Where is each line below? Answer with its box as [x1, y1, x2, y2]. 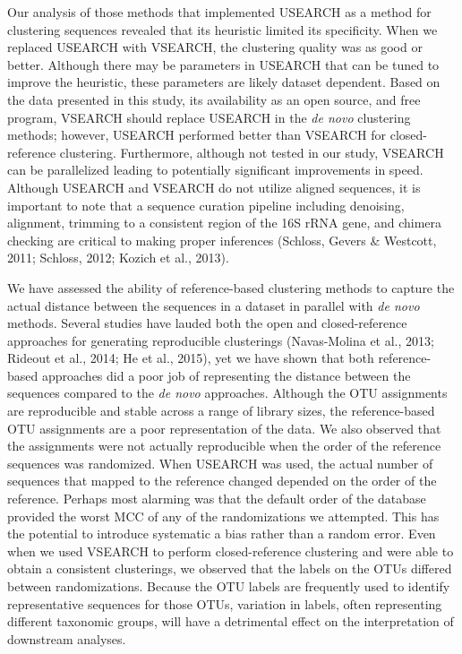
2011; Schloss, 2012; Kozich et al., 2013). [7, 248, 229, 267]
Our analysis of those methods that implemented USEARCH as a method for [7, 3, 432, 21]
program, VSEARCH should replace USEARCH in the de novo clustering [7, 108, 411, 126]
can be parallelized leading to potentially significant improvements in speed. [7, 160, 423, 179]
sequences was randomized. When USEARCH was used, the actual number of [7, 453, 433, 472]
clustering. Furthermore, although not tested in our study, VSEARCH [59, 142, 444, 161]
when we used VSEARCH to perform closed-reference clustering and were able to [7, 541, 454, 560]
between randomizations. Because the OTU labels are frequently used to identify [7, 577, 450, 595]
